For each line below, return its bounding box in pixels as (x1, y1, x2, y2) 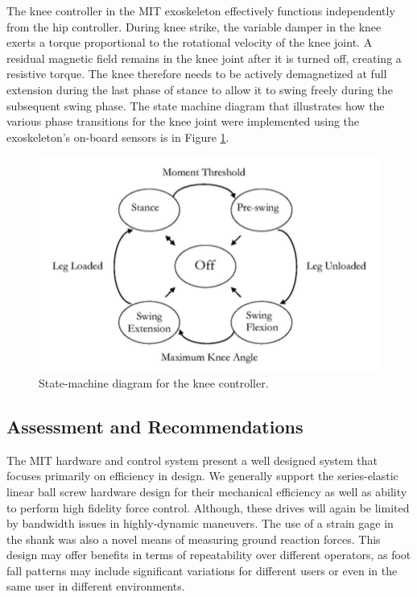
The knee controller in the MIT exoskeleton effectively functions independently (6, 2, 395, 19)
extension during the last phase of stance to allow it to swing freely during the (6, 81, 394, 97)
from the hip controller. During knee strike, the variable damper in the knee (6, 18, 382, 35)
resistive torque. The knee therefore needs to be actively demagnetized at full (6, 65, 387, 82)
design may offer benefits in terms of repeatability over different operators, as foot (6, 546, 411, 563)
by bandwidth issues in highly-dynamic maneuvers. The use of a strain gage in (6, 515, 394, 532)
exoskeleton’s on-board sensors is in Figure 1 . (6, 128, 229, 145)
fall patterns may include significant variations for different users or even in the (6, 562, 398, 578)
